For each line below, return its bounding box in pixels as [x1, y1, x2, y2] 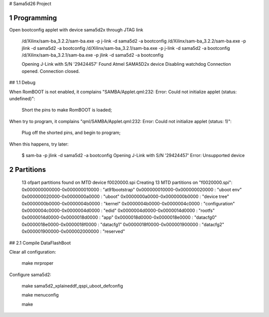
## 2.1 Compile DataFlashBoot [9, 240, 71, 246]
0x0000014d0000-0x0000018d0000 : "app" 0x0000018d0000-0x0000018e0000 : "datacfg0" [21, 214, 217, 220]
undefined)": [9, 96, 35, 102]
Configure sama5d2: [9, 272, 52, 278]
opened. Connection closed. [21, 68, 80, 74]
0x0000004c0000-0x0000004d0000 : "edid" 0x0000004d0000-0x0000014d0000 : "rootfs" [21, 207, 215, 213]
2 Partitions [9, 165, 46, 174]
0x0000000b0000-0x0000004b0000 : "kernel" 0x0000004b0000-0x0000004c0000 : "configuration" [21, 200, 235, 206]
